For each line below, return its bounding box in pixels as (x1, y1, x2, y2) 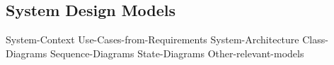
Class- (302, 32, 328, 47)
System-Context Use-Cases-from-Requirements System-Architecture (6, 32, 299, 47)
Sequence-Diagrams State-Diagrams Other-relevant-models (50, 45, 304, 60)
